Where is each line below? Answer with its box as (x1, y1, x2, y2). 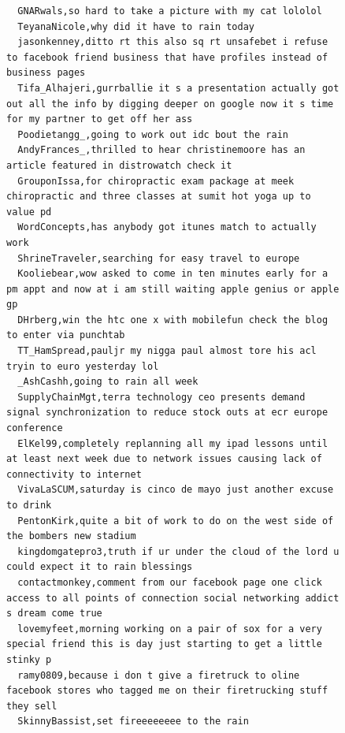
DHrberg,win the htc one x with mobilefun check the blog (17, 314, 328, 326)
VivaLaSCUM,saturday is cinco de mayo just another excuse (17, 484, 334, 496)
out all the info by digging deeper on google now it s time (6, 98, 334, 110)
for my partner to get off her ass (6, 113, 193, 125)
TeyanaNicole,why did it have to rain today (17, 20, 254, 32)
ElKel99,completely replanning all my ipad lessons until (17, 437, 328, 449)
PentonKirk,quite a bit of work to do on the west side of (17, 515, 334, 526)
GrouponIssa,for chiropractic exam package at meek (17, 175, 295, 187)
